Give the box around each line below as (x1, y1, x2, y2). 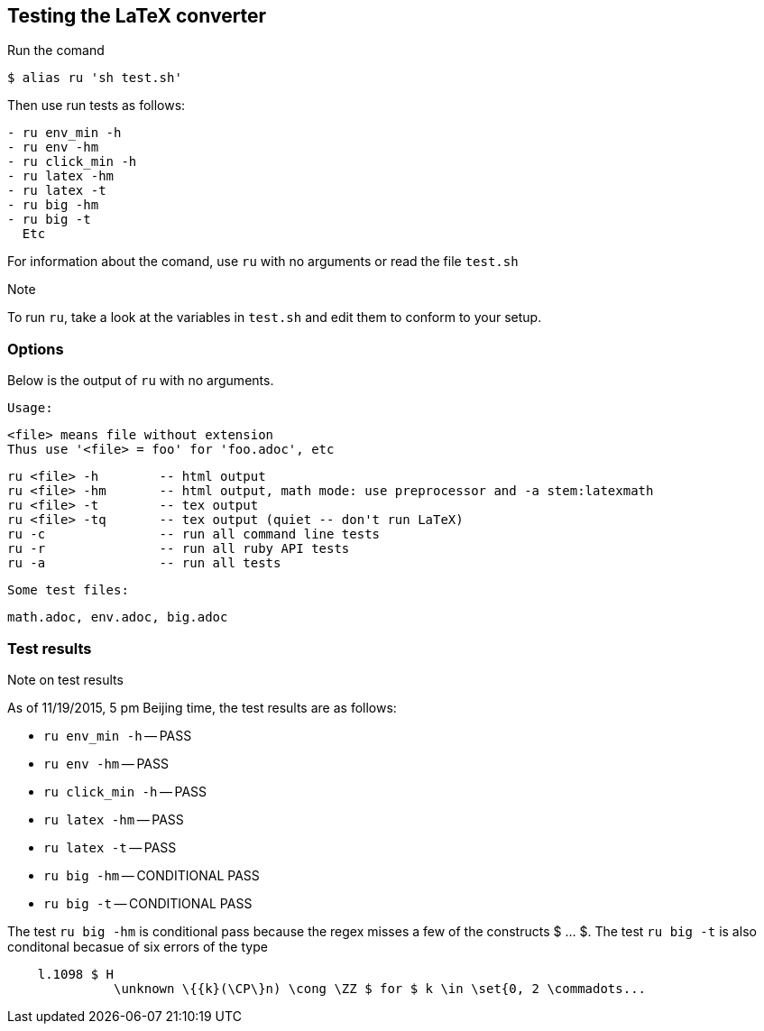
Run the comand (7, 42, 105, 59)
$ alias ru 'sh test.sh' (7, 70, 182, 86)
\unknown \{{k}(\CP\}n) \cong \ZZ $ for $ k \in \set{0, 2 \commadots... (114, 980, 647, 996)
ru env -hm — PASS (43, 755, 169, 771)
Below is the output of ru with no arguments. (7, 373, 274, 389)
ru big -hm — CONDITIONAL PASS (43, 867, 260, 883)
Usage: (7, 400, 53, 416)
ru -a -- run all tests (7, 556, 281, 571)
